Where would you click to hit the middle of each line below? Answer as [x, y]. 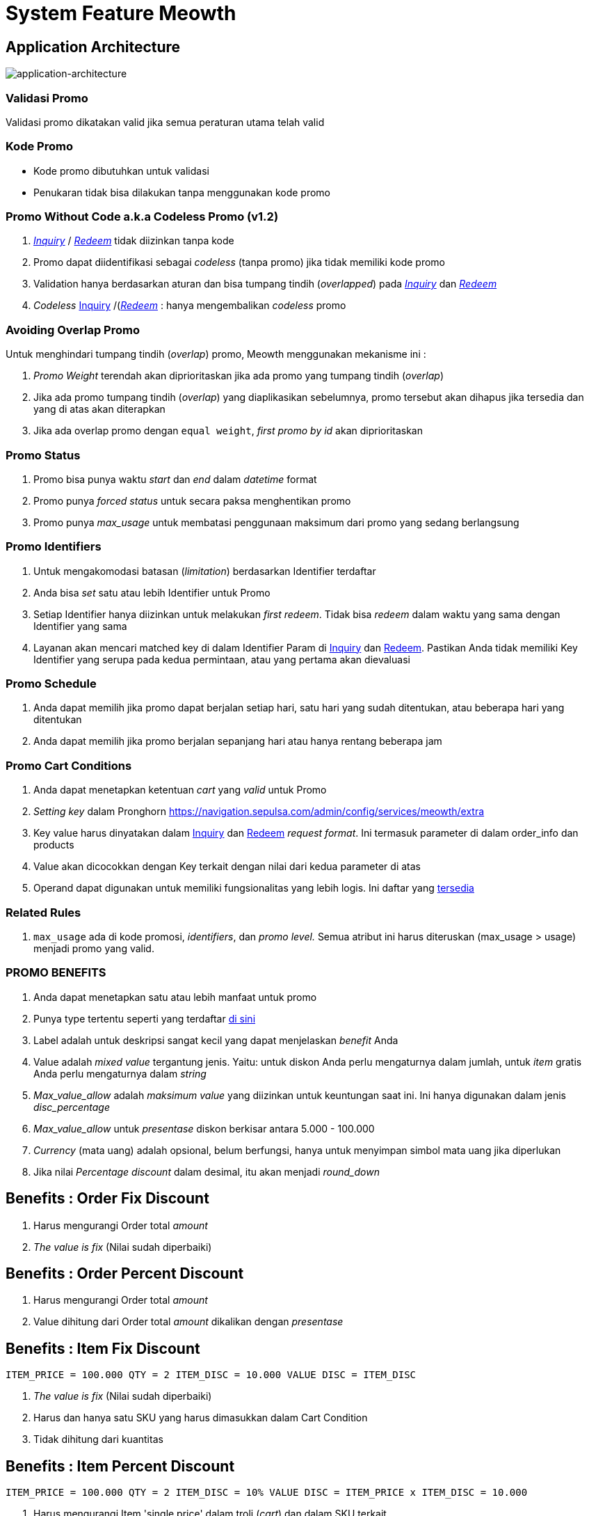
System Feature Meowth [121, 13]
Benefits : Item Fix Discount [103, 1348]
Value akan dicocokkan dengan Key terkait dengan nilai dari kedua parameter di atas [227, 867]
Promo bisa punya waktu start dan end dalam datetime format [175, 479]
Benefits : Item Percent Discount [120, 1466]
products [54, 845]
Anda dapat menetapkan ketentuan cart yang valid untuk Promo [180, 790]
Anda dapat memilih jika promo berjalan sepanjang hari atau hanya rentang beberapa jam [238, 741]
